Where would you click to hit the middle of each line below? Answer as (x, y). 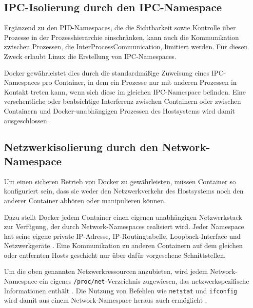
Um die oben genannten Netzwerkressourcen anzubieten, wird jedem (106, 271)
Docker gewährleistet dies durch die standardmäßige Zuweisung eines (107, 72)
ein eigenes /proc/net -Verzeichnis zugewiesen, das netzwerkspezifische (144, 281)
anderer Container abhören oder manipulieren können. (85, 200)
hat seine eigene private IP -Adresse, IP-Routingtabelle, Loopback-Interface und (122, 236)
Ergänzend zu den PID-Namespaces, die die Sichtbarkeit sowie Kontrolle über (120, 28)
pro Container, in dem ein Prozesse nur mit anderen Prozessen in (139, 82)
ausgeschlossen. (27, 120)
